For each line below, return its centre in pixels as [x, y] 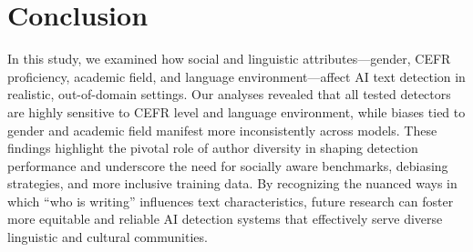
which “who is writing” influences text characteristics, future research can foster [231, 201]
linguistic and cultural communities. [108, 237]
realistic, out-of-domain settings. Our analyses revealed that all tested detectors [229, 94]
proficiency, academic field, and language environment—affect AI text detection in [236, 76]
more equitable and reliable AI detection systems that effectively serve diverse [225, 219]
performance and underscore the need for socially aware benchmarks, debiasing [228, 165]
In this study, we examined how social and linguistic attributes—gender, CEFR [229, 59]
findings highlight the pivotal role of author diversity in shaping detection [213, 148]
